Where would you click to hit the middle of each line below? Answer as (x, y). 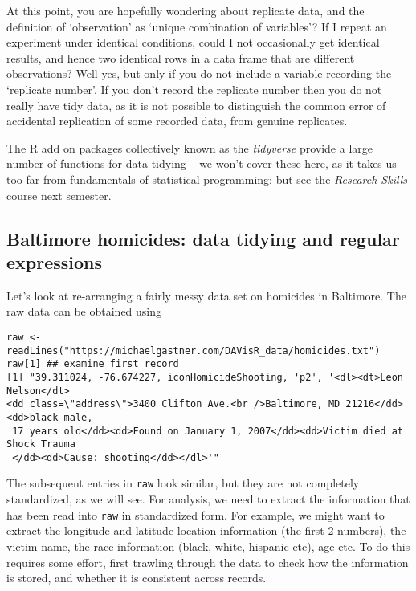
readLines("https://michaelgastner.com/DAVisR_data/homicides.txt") (194, 351)
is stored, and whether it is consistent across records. (137, 578)
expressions (55, 261)
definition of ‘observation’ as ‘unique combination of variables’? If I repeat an (197, 26)
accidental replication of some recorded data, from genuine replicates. (177, 121)
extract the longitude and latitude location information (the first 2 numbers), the (206, 530)
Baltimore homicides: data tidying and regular (203, 238)
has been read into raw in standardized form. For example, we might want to (196, 514)
